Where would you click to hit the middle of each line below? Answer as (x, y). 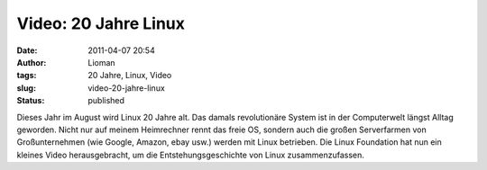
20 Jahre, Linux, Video (130, 76)
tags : (27, 76)
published (106, 101)
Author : (32, 62)
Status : (31, 101)
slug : (26, 88)
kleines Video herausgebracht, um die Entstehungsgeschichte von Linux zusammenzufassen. (191, 155)
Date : (27, 50)
